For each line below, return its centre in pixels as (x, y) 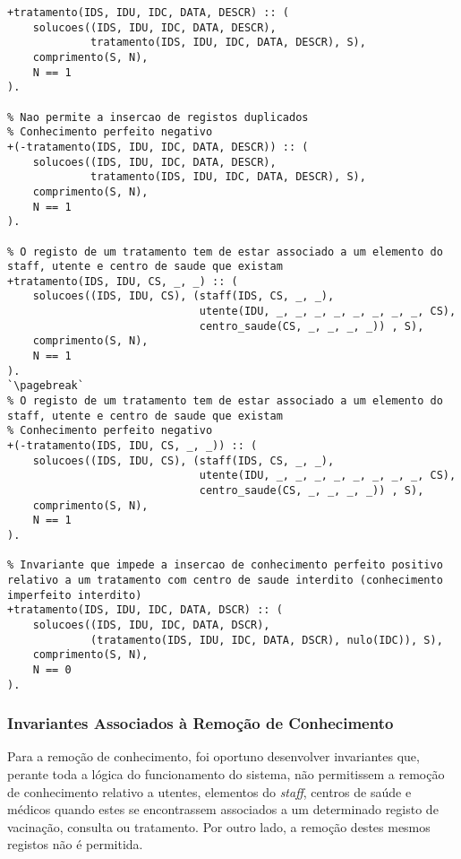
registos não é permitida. (75, 844)
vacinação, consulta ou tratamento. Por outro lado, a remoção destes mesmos (219, 826)
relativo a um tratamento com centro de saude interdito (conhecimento (225, 580)
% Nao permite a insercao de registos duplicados (158, 117)
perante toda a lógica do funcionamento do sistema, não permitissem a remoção (226, 774)
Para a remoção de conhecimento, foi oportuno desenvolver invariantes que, (213, 756)
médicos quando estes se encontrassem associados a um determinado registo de (223, 809)
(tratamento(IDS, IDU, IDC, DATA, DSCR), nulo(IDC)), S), (267, 640)
